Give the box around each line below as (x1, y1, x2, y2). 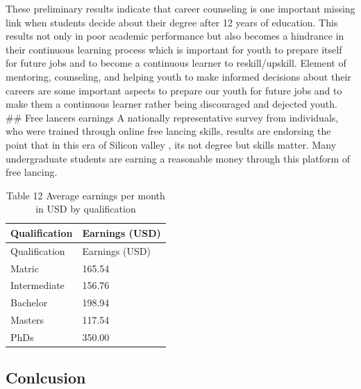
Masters (10, 313, 44, 327)
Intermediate (10, 278, 65, 292)
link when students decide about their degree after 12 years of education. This (6, 15, 338, 29)
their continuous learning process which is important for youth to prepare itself (6, 42, 342, 56)
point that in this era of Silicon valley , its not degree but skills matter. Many (6, 137, 337, 151)
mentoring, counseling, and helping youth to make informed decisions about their (6, 69, 351, 83)
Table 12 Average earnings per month (6, 188, 165, 202)
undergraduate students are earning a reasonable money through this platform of (6, 151, 351, 165)
